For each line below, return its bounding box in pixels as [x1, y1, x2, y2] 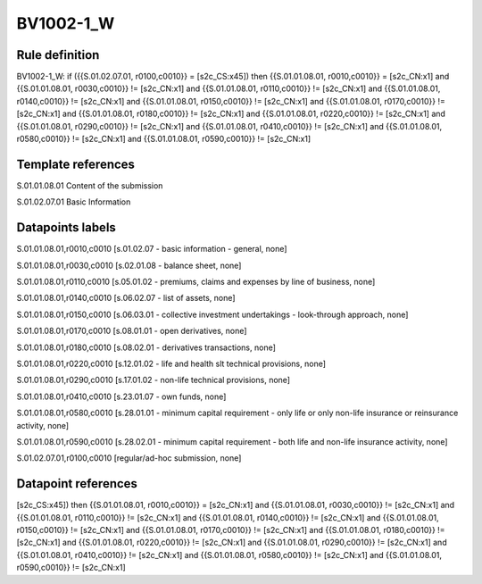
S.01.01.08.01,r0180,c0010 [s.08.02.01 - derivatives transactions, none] [16, 342, 277, 353]
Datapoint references [16, 476, 138, 491]
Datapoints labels [16, 220, 116, 236]
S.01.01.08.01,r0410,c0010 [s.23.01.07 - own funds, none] [16, 391, 227, 402]
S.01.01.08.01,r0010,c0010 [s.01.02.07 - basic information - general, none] [16, 244, 287, 254]
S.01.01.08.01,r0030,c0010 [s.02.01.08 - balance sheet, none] [16, 260, 242, 271]
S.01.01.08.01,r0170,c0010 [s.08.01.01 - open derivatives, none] [16, 326, 247, 337]
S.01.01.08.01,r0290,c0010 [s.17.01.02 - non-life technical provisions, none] [16, 375, 290, 386]
